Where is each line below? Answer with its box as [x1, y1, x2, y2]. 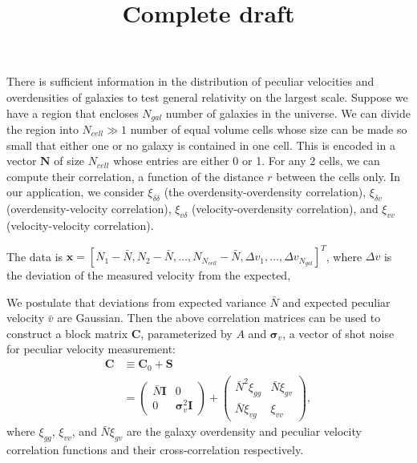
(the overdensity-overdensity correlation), [164, 183, 366, 200]
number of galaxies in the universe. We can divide [165, 104, 411, 121]
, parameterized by [140, 324, 233, 341]
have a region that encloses [6, 104, 139, 121]
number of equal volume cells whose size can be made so [130, 121, 407, 138]
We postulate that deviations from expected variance [6, 293, 266, 310]
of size [54, 152, 85, 169]
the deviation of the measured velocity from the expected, [6, 267, 291, 284]
